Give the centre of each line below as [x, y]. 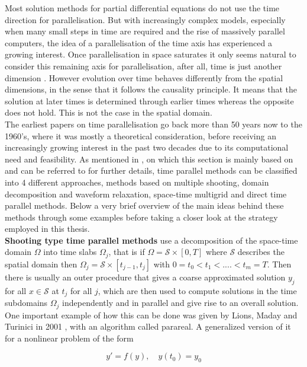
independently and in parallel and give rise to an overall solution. [180, 303]
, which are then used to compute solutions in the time [197, 290]
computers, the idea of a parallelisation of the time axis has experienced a [138, 42]
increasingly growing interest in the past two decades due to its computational [147, 147]
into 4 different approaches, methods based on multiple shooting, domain [137, 182]
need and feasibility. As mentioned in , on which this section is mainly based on [149, 159]
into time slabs [70, 252]
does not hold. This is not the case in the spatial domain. [109, 112]
